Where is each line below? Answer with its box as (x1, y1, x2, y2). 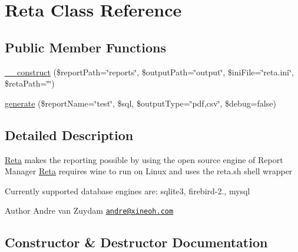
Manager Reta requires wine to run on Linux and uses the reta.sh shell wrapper (5, 165, 293, 177)
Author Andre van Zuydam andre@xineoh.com (5, 204, 174, 217)
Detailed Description (5, 125, 134, 144)
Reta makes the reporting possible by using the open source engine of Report (5, 153, 283, 165)
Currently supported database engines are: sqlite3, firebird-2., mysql (5, 184, 250, 197)
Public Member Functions (5, 38, 166, 56)
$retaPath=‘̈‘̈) (5, 77, 55, 89)
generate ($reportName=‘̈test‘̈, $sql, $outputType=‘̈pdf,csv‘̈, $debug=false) (5, 97, 276, 109)
